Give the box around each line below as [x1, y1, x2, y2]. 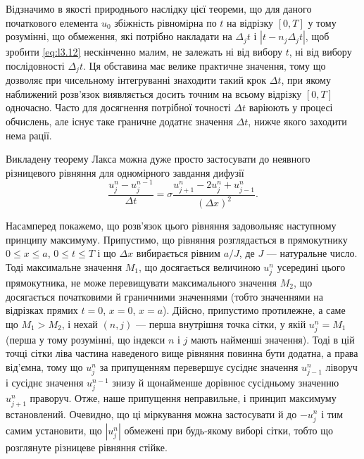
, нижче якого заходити [248, 114, 347, 129]
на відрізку [227, 15, 274, 30]
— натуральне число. [266, 246, 358, 260]
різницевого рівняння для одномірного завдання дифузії [6, 165, 244, 180]
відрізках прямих [6, 303, 78, 317]
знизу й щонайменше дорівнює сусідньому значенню [112, 375, 339, 390]
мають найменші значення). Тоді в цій [190, 332, 355, 346]
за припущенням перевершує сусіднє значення [99, 360, 299, 375]
